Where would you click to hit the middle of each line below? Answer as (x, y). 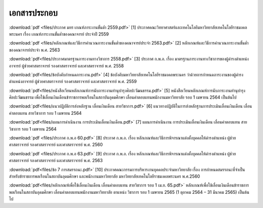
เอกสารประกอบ (33, 13)
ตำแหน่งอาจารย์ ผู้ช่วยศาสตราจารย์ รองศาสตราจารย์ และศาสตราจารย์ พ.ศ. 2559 (73, 82)
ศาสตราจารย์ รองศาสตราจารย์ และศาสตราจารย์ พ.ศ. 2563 (56, 161)
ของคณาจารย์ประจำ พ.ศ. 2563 (35, 50)
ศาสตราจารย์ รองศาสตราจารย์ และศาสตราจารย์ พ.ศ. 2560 (56, 145)
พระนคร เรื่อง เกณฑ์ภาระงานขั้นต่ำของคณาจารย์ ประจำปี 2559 (59, 34)
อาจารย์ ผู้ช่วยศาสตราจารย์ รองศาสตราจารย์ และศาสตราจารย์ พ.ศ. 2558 (66, 65)
